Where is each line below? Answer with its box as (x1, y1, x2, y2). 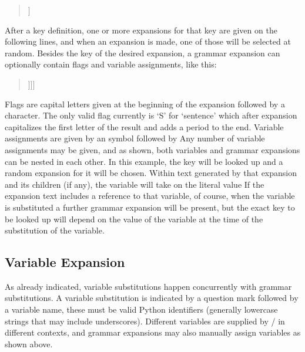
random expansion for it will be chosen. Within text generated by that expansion (5, 167, 297, 179)
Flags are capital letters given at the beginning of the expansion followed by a (5, 97, 285, 110)
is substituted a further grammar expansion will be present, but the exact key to (5, 201, 295, 213)
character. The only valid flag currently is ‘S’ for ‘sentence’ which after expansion (5, 109, 297, 121)
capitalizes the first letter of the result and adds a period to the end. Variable (5, 120, 284, 133)
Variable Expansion (5, 253, 125, 271)
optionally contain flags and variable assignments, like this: (5, 58, 217, 70)
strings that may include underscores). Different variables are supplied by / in (5, 314, 285, 327)
